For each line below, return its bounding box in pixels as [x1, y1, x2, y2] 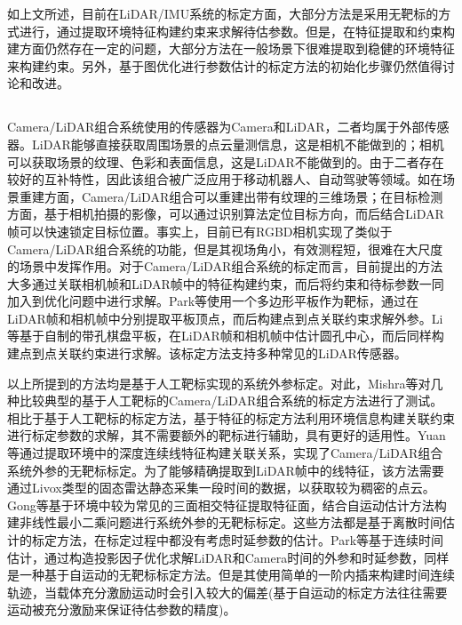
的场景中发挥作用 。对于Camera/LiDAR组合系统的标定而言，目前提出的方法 [7, 257, 443, 276]
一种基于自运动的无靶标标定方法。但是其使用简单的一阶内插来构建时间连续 [19, 565, 455, 584]
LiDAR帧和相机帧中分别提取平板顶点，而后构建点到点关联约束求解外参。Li [7, 308, 443, 327]
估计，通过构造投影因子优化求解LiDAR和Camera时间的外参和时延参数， [7, 548, 425, 566]
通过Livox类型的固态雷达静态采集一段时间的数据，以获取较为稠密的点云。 [7, 478, 435, 497]
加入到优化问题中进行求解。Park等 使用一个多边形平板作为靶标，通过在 [7, 292, 419, 310]
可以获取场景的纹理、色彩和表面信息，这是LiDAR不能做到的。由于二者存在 [7, 152, 444, 171]
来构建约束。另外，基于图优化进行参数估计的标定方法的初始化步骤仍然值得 [7, 56, 442, 75]
